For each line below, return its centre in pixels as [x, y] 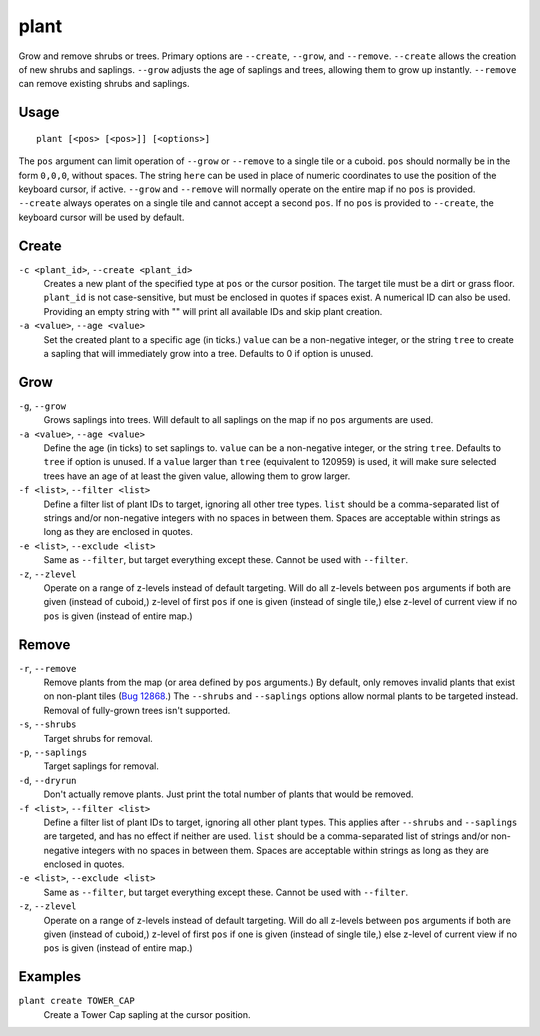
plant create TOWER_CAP [76, 1001]
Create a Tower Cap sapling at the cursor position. [147, 1014]
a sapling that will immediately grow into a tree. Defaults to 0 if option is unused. [208, 353]
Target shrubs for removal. [98, 738]
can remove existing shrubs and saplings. [104, 84]
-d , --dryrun [47, 780]
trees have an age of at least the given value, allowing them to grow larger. [197, 476]
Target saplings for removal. [101, 766]
